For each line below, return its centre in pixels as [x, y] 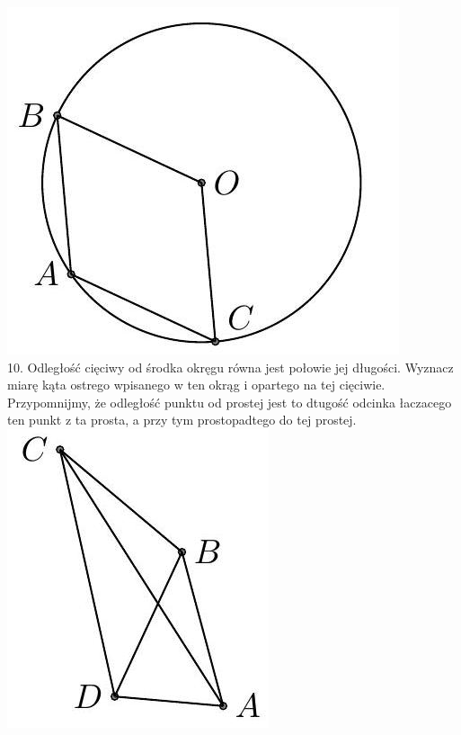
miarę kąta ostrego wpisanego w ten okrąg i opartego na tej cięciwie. [196, 385]
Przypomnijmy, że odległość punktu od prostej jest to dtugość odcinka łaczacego [230, 402]
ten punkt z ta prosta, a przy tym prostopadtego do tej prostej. [182, 420]
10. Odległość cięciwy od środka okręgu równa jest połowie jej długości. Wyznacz [230, 367]
